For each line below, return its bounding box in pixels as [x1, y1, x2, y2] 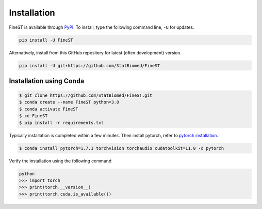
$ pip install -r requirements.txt [19, 120, 104, 125]
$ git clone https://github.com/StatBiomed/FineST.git [19, 93, 152, 98]
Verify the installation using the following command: [9, 158, 113, 164]
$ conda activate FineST [19, 106, 79, 112]
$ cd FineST [19, 113, 48, 119]
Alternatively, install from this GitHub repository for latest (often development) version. [9, 50, 181, 55]
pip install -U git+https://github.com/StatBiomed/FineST [19, 63, 160, 68]
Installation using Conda [9, 77, 84, 85]
